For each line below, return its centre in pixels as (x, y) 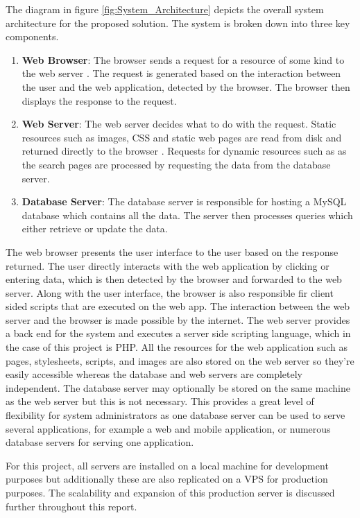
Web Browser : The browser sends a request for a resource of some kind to (183, 59)
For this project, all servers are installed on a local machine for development (167, 465)
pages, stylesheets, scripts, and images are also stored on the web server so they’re (180, 360)
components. (32, 36)
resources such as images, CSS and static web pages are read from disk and (182, 137)
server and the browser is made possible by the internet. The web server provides (178, 319)
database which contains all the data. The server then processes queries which (187, 215)
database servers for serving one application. (100, 442)
